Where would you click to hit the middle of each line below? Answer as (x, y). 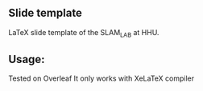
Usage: (27, 59)
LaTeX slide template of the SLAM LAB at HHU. (84, 33)
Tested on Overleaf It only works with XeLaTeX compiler (101, 78)
